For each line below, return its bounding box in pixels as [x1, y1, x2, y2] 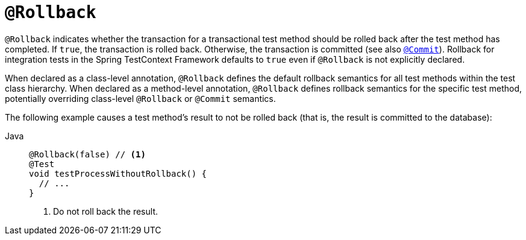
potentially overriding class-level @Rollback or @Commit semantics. [5, 93, 276, 104]
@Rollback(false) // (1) [29, 149, 146, 159]
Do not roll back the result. [53, 206, 158, 216]
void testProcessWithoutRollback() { [29, 168, 207, 178]
